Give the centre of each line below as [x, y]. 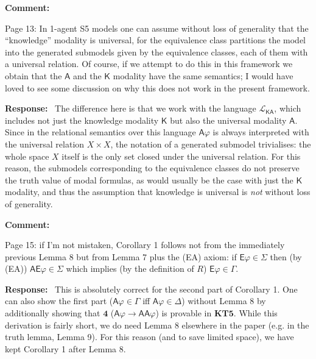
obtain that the [33, 75]
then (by [286, 256]
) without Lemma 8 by [224, 301]
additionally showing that [53, 313]
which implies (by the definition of [130, 268]
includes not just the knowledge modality [82, 120]
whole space [27, 156]
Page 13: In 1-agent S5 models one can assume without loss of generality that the [157, 28]
